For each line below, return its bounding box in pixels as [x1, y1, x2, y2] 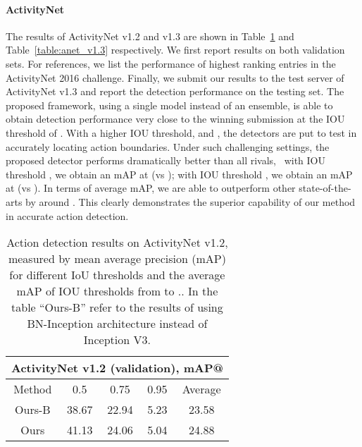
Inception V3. [83, 331, 151, 348]
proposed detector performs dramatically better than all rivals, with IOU [6, 153, 325, 168]
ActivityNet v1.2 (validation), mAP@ [11, 360, 223, 376]
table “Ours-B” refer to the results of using [11, 299, 223, 316]
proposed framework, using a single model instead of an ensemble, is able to [6, 97, 333, 112]
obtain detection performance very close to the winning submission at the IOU [6, 111, 345, 126]
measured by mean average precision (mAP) [8, 250, 226, 267]
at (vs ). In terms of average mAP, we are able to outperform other [6, 180, 296, 195]
